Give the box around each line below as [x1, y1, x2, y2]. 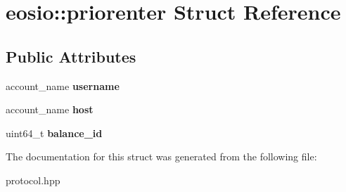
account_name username [6, 78, 120, 93]
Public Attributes [6, 45, 136, 67]
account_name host [6, 102, 94, 117]
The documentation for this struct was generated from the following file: [6, 149, 317, 164]
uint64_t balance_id [6, 125, 103, 140]
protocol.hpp [6, 172, 60, 187]
